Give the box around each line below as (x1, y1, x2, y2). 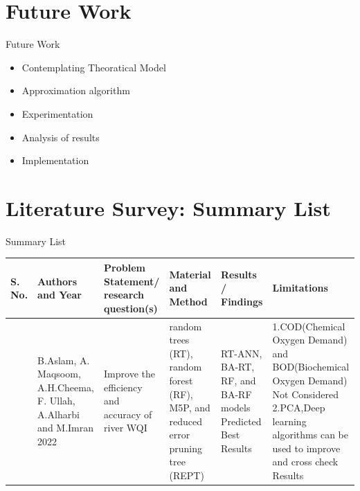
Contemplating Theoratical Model (21, 60, 166, 74)
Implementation (21, 153, 89, 168)
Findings (221, 294, 263, 308)
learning (272, 413, 307, 428)
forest (169, 373, 193, 387)
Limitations (272, 280, 328, 295)
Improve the (104, 366, 155, 381)
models (221, 400, 251, 415)
